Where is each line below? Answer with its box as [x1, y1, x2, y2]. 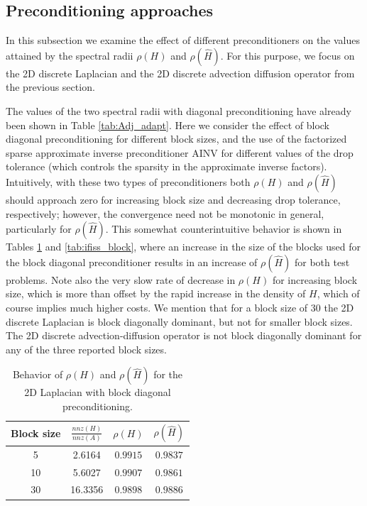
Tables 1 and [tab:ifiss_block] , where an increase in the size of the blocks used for [6, 239, 361, 254]
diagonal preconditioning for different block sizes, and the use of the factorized [6, 131, 347, 146]
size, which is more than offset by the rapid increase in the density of [6, 286, 306, 301]
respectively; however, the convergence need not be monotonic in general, [6, 206, 324, 221]
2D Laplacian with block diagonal [24, 385, 171, 400]
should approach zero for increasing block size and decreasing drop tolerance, [6, 192, 341, 207]
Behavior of [12, 367, 63, 382]
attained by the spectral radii [6, 48, 133, 62]
